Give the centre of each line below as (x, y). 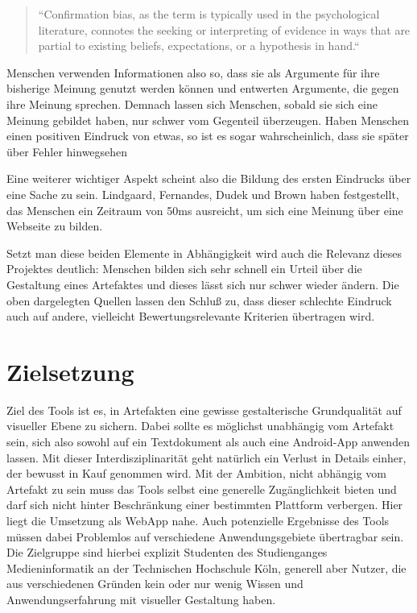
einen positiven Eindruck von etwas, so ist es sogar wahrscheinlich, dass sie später (208, 136)
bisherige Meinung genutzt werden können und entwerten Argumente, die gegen (203, 88)
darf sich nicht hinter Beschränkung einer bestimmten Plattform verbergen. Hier (205, 505)
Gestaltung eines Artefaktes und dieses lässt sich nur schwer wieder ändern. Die (203, 284)
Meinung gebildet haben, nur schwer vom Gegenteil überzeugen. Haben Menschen (208, 120)
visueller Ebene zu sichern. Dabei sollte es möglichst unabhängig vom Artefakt (200, 426)
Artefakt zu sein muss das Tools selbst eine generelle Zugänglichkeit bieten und (202, 489)
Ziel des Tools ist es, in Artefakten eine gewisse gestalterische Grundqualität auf (204, 410)
